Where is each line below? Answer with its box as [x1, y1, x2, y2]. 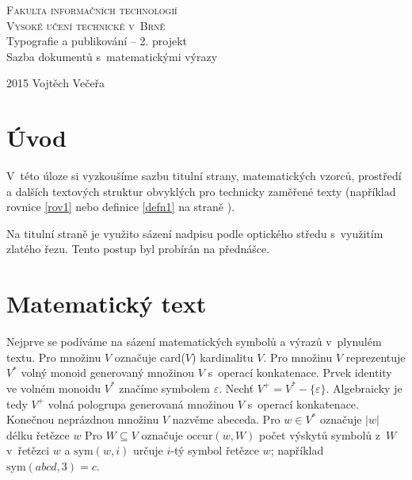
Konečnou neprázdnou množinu [6, 411, 159, 428]
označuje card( [114, 348, 185, 365]
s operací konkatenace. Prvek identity [208, 364, 392, 381]
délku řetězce [6, 426, 70, 443]
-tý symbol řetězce [170, 442, 259, 459]
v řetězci [6, 442, 50, 459]
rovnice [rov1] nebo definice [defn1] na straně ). [6, 198, 235, 215]
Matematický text [6, 287, 207, 320]
